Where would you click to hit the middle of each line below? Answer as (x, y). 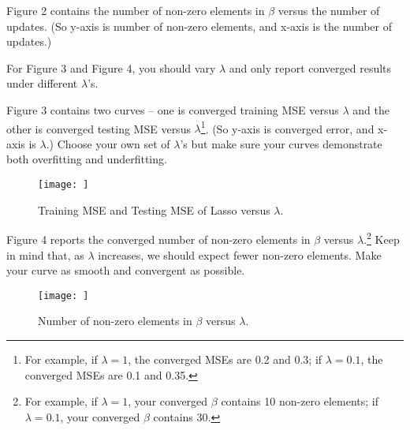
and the (371, 109)
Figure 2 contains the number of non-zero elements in (136, 10)
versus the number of (329, 10)
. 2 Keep (382, 238)
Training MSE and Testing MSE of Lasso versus (154, 209)
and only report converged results (310, 67)
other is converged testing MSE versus (99, 128)
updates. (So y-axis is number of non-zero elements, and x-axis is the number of (199, 26)
